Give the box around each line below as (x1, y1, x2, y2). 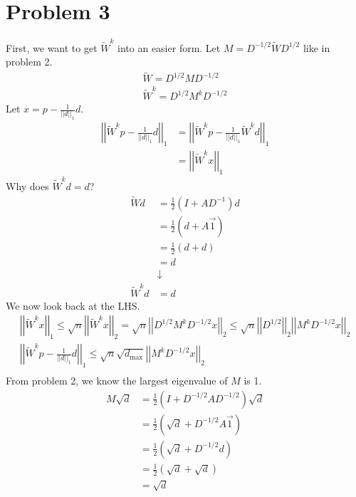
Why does (6, 178, 49, 193)
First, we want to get (6, 40, 98, 55)
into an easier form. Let (117, 40, 221, 55)
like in (303, 40, 330, 55)
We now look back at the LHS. (6, 298, 140, 313)
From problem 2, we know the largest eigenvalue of (6, 373, 228, 388)
